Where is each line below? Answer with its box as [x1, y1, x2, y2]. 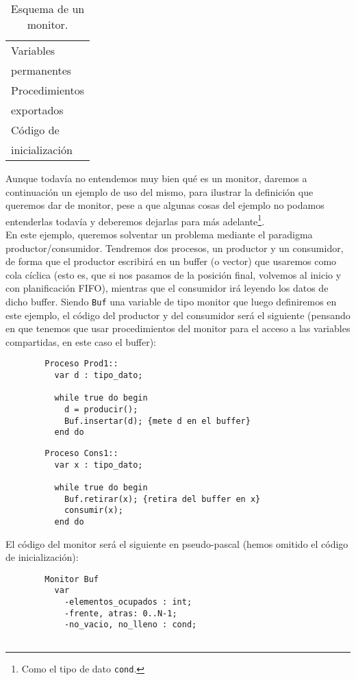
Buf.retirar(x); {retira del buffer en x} [64, 494, 261, 504]
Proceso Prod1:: [44, 359, 118, 369]
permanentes [11, 62, 72, 78]
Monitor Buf [44, 574, 99, 584]
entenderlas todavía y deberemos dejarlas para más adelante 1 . [5, 212, 265, 228]
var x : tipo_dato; [54, 459, 143, 470]
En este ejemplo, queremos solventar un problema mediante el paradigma [5, 227, 313, 242]
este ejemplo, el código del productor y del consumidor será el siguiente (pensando [5, 307, 351, 322]
